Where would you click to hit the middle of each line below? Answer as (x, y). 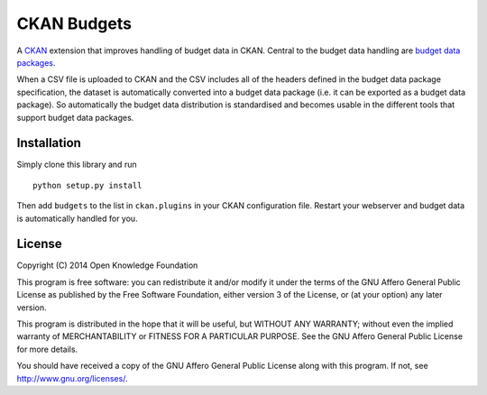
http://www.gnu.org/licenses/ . (72, 378)
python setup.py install (87, 185)
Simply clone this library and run (77, 165)
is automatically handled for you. (78, 218)
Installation (49, 143)
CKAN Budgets (74, 23)
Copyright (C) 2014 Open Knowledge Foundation (107, 265)
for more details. (47, 349)
